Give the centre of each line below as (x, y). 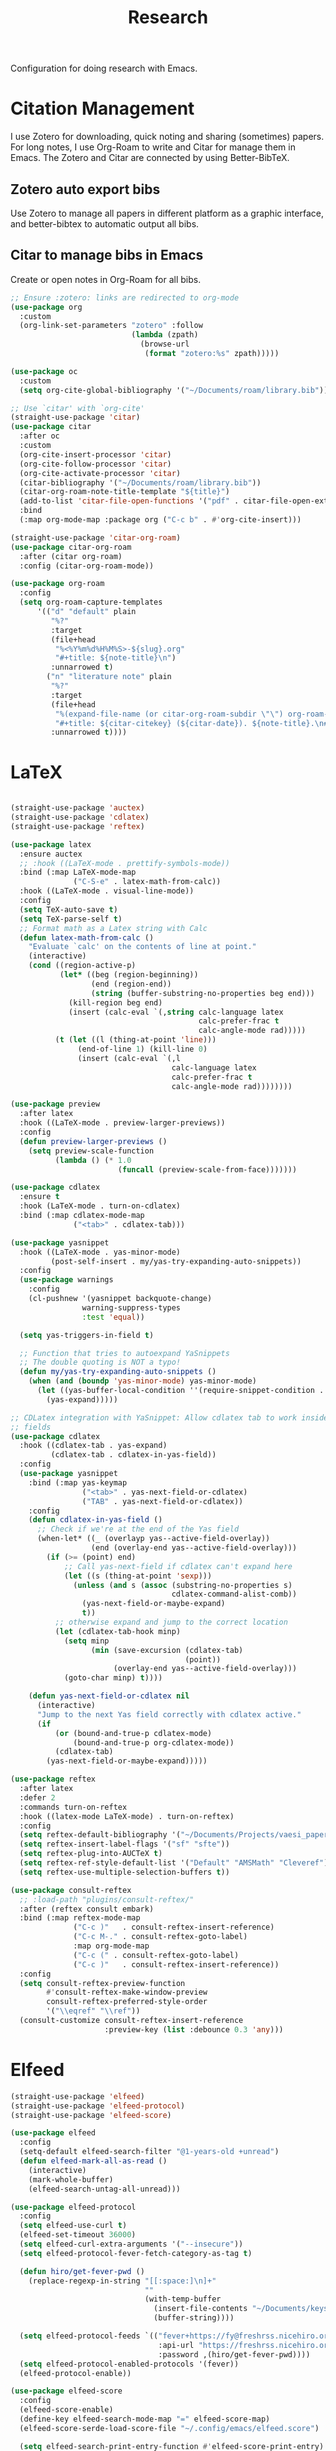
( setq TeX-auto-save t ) (68, 909)
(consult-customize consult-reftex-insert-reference (131, 2021)
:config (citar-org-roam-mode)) (87, 566)
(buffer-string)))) (194, 2318)
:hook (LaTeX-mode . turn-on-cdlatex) (100, 1206)
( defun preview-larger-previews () (93, 1141)
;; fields (31, 1427)
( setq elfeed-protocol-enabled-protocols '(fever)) (129, 2364)
